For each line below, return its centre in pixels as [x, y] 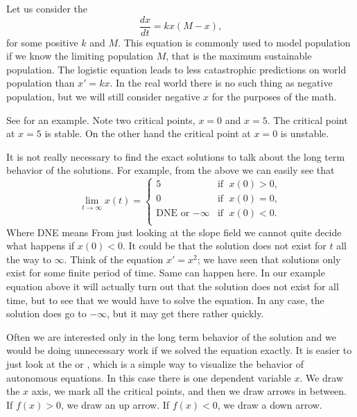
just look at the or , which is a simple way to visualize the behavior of [155, 363]
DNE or [173, 214]
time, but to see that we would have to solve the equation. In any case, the [165, 300]
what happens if [41, 246]
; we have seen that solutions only [269, 259]
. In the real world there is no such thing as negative [221, 83]
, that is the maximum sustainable [239, 56]
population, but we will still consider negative [103, 97]
